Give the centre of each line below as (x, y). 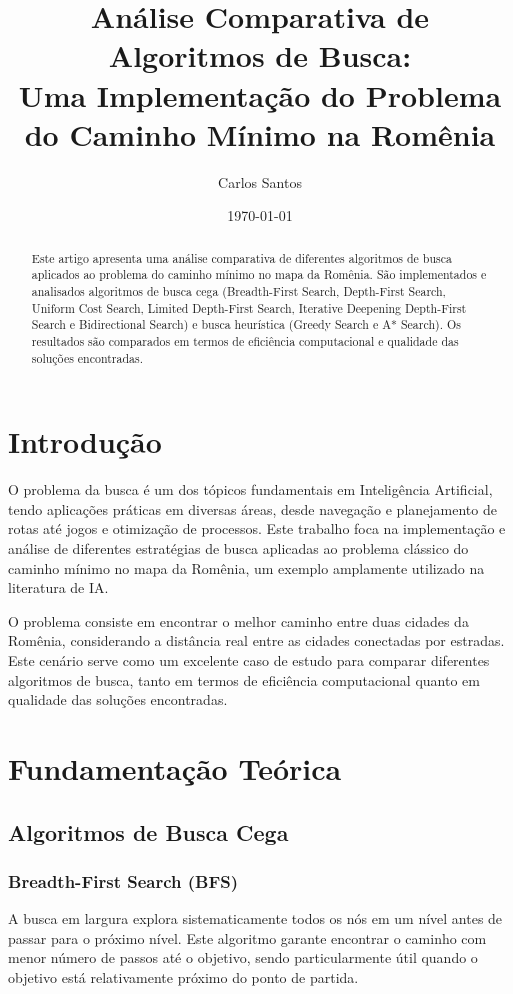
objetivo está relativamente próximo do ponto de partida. (183, 976)
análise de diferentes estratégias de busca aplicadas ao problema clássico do (238, 547)
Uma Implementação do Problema (260, 94)
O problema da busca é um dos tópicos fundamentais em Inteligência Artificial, (250, 489)
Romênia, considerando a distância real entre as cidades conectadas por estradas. (256, 640)
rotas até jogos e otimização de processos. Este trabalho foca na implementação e (257, 528)
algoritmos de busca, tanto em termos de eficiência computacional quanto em (244, 679)
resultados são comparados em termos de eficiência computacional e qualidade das (245, 340)
